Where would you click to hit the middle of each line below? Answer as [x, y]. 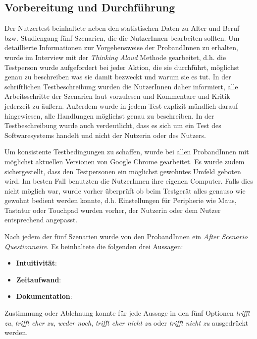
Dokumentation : [44, 296]
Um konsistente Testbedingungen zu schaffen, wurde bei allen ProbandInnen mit [127, 152]
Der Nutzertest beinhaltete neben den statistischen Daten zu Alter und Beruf [122, 28]
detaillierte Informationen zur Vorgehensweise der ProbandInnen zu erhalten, [121, 47]
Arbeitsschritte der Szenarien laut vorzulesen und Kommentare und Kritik [117, 96]
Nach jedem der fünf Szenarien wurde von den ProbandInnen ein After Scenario [126, 237]
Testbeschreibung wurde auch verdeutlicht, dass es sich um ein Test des [113, 125]
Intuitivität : [37, 263]
